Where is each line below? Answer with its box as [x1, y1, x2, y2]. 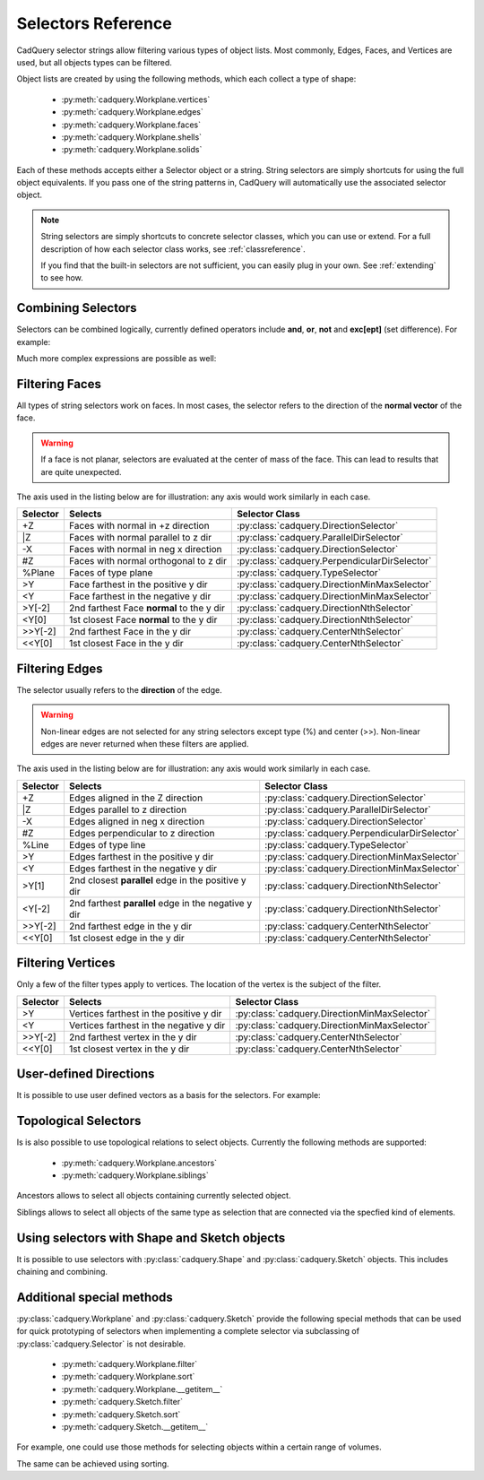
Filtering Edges [16, 661, 103, 676]
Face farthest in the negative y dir [68, 590, 212, 602]
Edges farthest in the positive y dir [68, 850, 214, 862]
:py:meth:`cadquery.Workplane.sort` [61, 1372, 195, 1382]
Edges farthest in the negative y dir [68, 861, 217, 874]
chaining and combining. [16, 1267, 108, 1277]
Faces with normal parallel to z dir [68, 532, 212, 544]
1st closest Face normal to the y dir [68, 614, 218, 627]
